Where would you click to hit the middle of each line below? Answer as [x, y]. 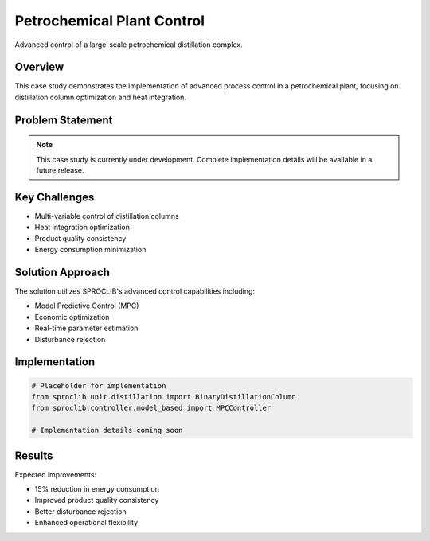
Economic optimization [72, 317]
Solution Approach [63, 272]
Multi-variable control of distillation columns [107, 216]
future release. [60, 170]
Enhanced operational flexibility [86, 523]
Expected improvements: [56, 474]
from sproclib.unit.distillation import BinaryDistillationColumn [164, 397]
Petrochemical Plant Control [110, 21]
